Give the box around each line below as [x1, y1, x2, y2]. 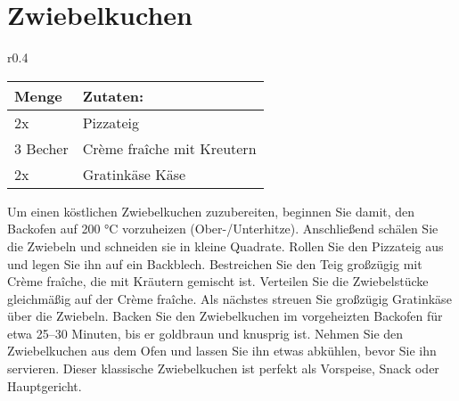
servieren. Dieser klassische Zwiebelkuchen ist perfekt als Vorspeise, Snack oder [7, 359, 439, 378]
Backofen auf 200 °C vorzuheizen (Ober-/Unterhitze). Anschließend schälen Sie [7, 219, 439, 238]
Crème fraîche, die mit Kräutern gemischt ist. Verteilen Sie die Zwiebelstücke [7, 272, 429, 291]
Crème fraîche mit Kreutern [82, 137, 257, 159]
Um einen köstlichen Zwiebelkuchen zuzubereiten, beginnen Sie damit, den [7, 201, 415, 220]
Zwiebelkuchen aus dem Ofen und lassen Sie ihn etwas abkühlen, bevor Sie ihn [7, 341, 437, 360]
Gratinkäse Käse [82, 163, 186, 184]
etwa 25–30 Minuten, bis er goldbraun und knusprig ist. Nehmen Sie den [7, 323, 404, 342]
